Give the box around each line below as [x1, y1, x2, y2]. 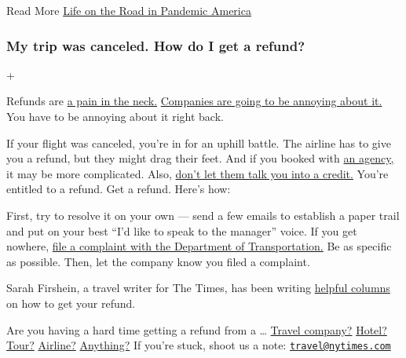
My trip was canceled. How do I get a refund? [6, 35, 305, 55]
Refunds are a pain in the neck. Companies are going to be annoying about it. [6, 93, 382, 109]
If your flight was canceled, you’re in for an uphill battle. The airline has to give [6, 134, 391, 151]
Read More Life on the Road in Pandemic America [6, 2, 251, 18]
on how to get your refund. [6, 294, 136, 311]
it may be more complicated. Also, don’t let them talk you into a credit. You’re [6, 165, 389, 181]
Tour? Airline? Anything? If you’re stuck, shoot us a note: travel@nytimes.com [6, 337, 391, 353]
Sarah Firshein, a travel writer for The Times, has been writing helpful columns [6, 279, 390, 296]
